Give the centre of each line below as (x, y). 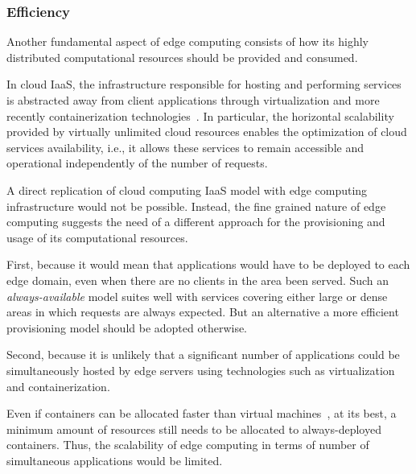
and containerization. (58, 386)
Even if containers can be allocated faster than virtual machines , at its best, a (202, 413)
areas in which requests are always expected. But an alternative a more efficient (203, 312)
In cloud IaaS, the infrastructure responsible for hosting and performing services (204, 84)
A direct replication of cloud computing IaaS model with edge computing (187, 190)
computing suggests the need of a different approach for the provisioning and (196, 222)
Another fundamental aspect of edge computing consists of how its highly (187, 41)
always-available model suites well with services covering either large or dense (197, 296)
